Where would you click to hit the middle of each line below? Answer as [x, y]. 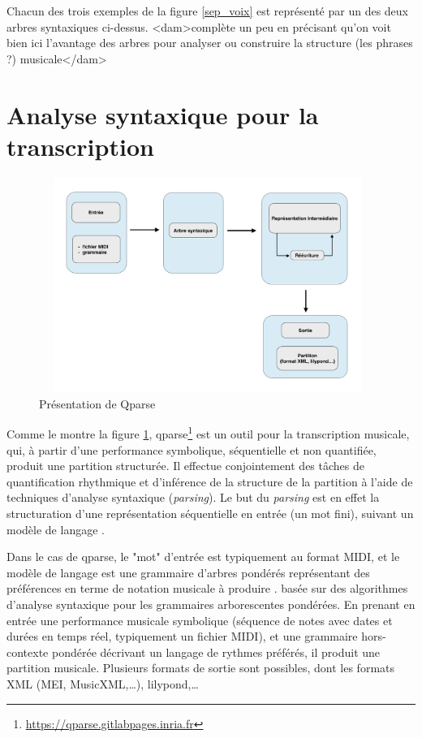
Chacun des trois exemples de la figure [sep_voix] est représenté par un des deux [207, 11]
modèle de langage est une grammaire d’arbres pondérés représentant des [188, 572]
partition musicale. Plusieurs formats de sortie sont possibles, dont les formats [201, 668]
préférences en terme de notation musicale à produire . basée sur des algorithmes [207, 588]
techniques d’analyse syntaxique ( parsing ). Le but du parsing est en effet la [193, 497]
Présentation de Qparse [97, 403]
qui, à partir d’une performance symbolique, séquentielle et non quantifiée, [192, 449]
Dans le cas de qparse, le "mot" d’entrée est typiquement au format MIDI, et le [203, 557]
